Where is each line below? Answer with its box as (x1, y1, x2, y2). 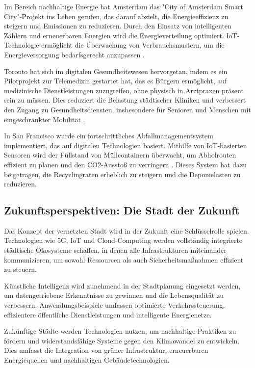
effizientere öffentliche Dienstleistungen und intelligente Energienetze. (4, 309, 212, 319)
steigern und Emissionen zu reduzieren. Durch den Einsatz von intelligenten (4, 21, 231, 31)
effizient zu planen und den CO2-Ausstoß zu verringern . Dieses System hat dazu (4, 159, 247, 169)
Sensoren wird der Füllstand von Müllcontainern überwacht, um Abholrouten (4, 150, 236, 160)
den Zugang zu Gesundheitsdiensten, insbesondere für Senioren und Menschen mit (4, 104, 251, 114)
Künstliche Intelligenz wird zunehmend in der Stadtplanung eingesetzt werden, (4, 280, 241, 290)
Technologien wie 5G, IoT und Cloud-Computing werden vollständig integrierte (4, 235, 243, 245)
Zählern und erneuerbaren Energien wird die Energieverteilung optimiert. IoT (4, 30, 237, 40)
